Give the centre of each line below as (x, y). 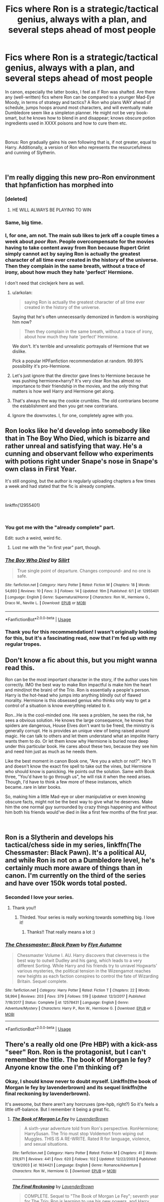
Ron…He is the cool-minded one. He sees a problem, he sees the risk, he (79, 715)
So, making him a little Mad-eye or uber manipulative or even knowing (75, 797)
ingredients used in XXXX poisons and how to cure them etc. (66, 123)
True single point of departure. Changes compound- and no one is (84, 571)
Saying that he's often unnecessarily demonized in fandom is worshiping (85, 317)
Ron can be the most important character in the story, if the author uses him (81, 679)
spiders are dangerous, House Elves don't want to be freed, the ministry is (80, 726)
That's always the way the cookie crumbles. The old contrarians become (85, 401)
